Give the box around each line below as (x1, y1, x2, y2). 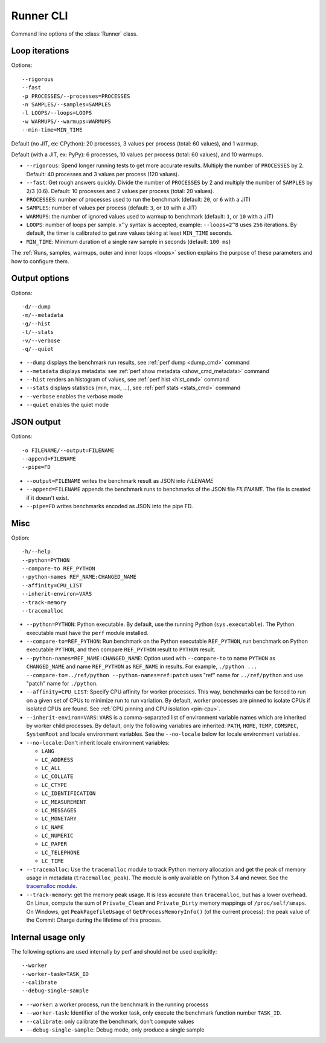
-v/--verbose (22, 337, 60, 344)
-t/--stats (22, 329, 54, 336)
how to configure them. (11, 257, 69, 265)
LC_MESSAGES (41, 806, 77, 814)
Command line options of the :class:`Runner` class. (11, 30, 138, 37)
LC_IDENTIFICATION (41, 790, 96, 797)
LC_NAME (41, 824, 65, 831)
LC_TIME (41, 858, 65, 864)
